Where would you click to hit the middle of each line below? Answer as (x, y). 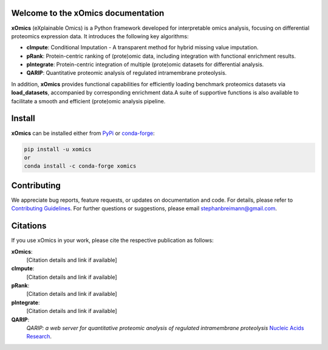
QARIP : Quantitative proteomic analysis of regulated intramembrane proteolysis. (127, 73)
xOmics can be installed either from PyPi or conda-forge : (83, 133)
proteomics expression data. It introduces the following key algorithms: (100, 36)
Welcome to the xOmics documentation (88, 13)
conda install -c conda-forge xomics (80, 166)
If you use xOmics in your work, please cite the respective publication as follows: (112, 241)
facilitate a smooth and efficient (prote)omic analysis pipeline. (88, 101)
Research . (39, 337)
